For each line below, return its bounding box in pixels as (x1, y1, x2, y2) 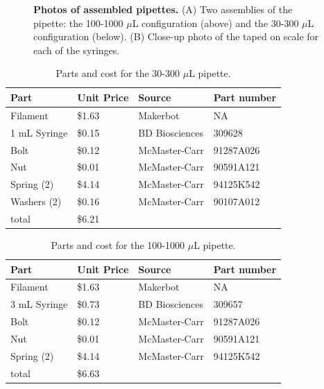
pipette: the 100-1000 (33, 15, 123, 30)
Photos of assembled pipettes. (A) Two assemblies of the (33, 2, 293, 16)
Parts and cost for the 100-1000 (51, 237, 185, 252)
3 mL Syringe (10, 297, 68, 311)
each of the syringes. (33, 42, 120, 57)
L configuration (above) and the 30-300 (132, 15, 299, 30)
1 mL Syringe (10, 125, 68, 139)
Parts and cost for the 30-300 (56, 66, 180, 80)
